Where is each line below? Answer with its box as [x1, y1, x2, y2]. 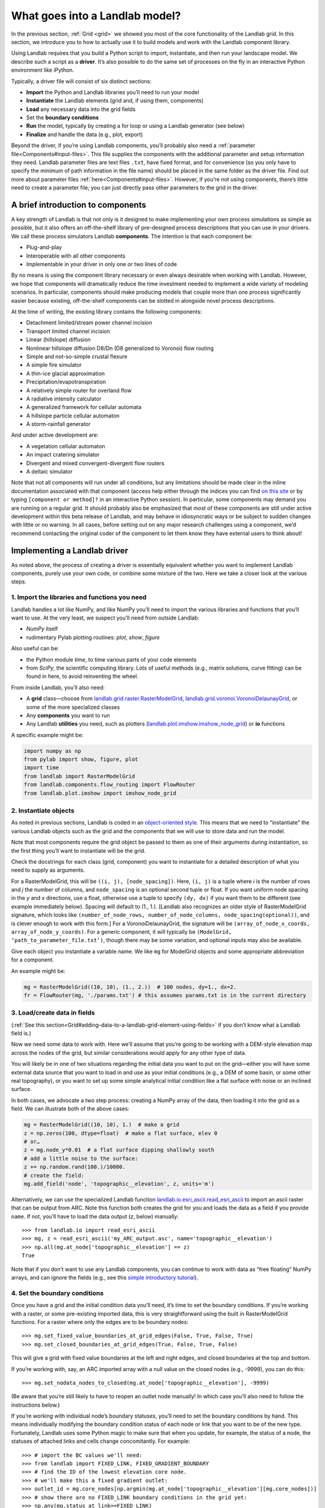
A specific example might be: [11, 731, 84, 738]
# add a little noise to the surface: [23, 1155, 138, 1162]
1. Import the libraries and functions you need [11, 593, 147, 601]
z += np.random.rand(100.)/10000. [23, 1164, 126, 1170]
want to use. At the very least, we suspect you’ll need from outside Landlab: [11, 614, 200, 621]
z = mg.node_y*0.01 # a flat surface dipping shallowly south [23, 1147, 215, 1153]
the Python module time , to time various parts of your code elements [26, 656, 197, 663]
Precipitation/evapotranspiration [26, 378, 107, 385]
